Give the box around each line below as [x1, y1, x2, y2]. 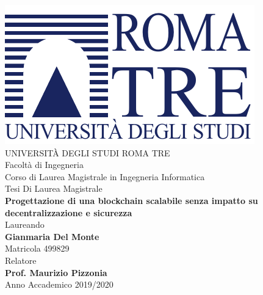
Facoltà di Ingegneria [5, 158, 84, 171]
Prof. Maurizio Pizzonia [5, 266, 107, 279]
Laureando [5, 218, 45, 231]
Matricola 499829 [5, 242, 70, 255]
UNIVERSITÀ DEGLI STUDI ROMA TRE [5, 146, 170, 159]
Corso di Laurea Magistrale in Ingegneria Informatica [5, 170, 205, 183]
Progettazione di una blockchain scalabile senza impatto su [5, 194, 258, 206]
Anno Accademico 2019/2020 [5, 278, 113, 291]
